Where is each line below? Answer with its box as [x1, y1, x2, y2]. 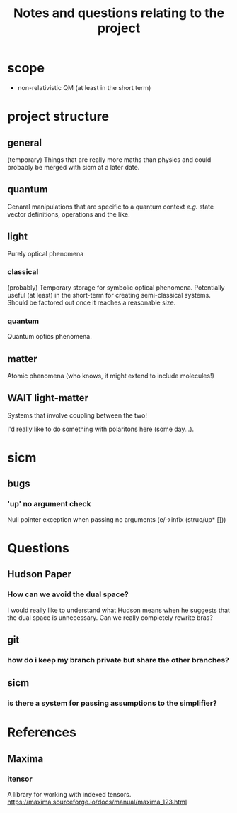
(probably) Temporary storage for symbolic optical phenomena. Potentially [7, 283, 225, 292]
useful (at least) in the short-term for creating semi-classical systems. [7, 290, 211, 299]
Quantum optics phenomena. [7, 332, 92, 341]
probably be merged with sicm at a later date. [7, 163, 140, 171]
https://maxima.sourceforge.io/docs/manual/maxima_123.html [7, 797, 187, 807]
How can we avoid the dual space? [7, 589, 129, 599]
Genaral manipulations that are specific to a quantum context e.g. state [7, 202, 214, 211]
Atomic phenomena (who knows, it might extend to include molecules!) [7, 371, 214, 380]
